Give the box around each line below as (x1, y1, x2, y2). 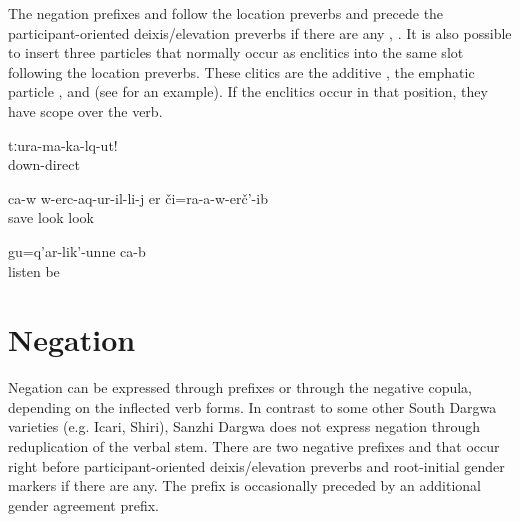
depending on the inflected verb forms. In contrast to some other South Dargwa (8, 396, 497, 417)
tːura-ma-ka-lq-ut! (8, 134, 118, 155)
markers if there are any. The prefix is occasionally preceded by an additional (8, 475, 481, 496)
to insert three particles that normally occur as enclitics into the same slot (8, 42, 464, 63)
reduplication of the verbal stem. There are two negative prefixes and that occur (8, 436, 500, 457)
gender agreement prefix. (8, 494, 160, 515)
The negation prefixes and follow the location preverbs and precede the (8, 3, 444, 23)
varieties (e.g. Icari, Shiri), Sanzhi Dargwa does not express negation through (8, 416, 481, 437)
